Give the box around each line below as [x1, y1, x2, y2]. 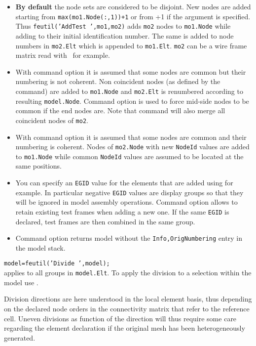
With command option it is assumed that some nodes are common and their [15, 131, 247, 142]
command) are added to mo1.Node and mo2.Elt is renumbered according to [15, 86, 243, 96]
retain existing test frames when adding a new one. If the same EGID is [15, 206, 229, 216]
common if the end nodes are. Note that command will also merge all [15, 105, 225, 116]
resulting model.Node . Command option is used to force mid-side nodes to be [15, 95, 249, 106]
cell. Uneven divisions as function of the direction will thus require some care [4, 313, 237, 323]
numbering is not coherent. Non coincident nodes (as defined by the [15, 76, 220, 86]
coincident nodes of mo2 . [15, 115, 88, 125]
